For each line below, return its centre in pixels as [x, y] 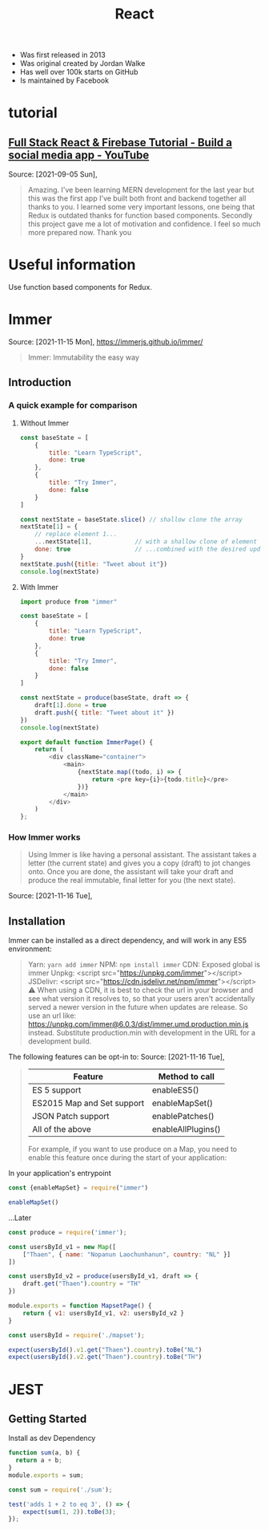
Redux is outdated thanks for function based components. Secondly [140, 216]
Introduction [40, 382]
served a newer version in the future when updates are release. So [138, 1007]
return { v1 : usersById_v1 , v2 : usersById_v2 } [103, 1313]
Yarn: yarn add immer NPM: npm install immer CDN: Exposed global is [144, 965]
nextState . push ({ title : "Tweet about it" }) [94, 564]
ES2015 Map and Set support [88, 1103]
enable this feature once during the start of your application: [127, 1158]
